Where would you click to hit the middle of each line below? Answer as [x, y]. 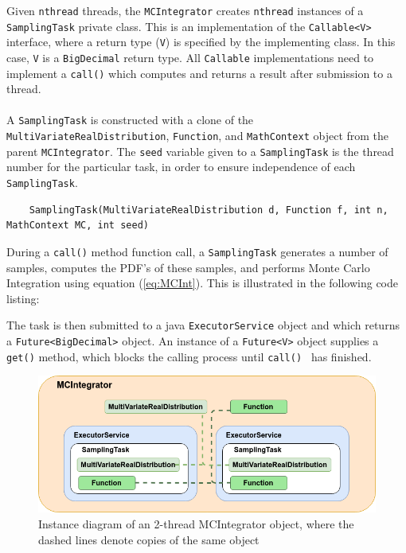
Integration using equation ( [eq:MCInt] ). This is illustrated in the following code [202, 283]
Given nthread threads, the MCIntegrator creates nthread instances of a [185, 10]
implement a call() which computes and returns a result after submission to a [199, 73]
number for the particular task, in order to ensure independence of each [181, 167]
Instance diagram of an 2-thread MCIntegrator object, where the [196, 524]
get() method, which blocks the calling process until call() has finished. [189, 356]
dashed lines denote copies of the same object [149, 539]
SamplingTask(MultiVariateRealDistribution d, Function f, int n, [209, 210]
